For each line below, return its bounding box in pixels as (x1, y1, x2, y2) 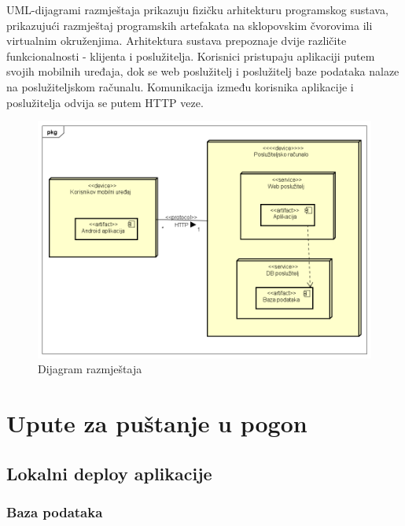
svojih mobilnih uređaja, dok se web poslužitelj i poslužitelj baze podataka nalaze (6, 63, 399, 80)
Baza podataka (6, 502, 103, 521)
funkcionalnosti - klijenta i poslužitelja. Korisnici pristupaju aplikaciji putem (6, 47, 375, 64)
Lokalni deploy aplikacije (6, 461, 212, 485)
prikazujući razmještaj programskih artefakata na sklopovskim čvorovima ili (6, 17, 373, 33)
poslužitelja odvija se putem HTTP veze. (6, 94, 204, 110)
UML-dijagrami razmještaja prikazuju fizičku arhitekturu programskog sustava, (6, 2, 388, 17)
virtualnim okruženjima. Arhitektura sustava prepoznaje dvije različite (6, 32, 347, 49)
